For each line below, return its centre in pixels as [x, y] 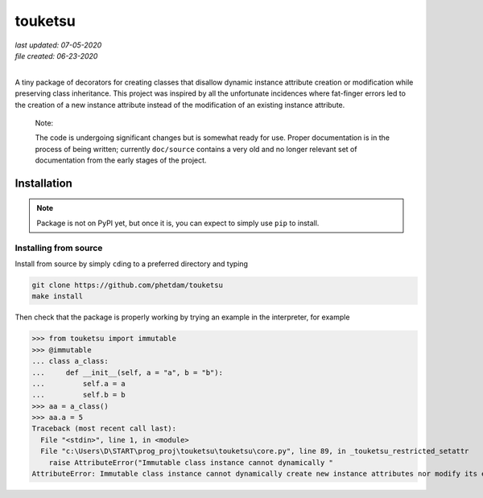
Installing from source [59, 248]
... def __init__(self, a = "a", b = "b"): [127, 372]
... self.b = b [79, 395]
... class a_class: [70, 361]
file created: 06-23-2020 [56, 56]
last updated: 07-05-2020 [58, 45]
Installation [43, 183]
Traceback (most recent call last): [104, 429]
